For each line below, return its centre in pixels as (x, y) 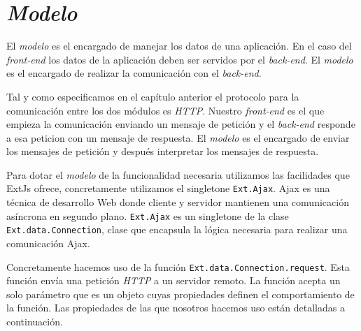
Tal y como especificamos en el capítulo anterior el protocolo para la (153, 96)
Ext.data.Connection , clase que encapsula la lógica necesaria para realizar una (177, 229)
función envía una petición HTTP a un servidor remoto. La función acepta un (174, 280)
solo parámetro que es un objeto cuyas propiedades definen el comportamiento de (180, 294)
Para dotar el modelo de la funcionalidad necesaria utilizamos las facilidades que (178, 174)
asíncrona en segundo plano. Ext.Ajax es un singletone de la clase (148, 215)
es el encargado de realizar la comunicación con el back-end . (134, 73)
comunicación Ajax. (48, 243)
